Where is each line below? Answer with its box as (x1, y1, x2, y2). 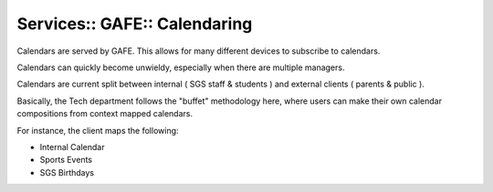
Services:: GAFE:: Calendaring (16, 14, 253, 34)
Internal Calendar (39, 141, 105, 152)
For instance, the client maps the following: (16, 125, 179, 136)
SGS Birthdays (39, 167, 95, 177)
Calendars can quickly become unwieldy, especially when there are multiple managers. (16, 62, 345, 73)
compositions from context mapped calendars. (16, 108, 194, 119)
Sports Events (39, 155, 93, 166)
